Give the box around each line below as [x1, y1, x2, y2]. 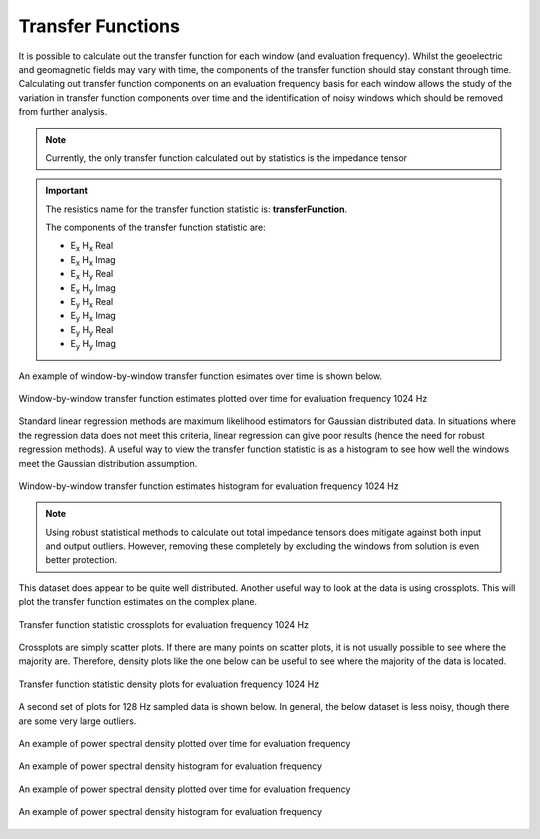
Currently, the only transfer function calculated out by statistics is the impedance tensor [45, 151, 408, 164]
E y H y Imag [70, 338, 117, 352]
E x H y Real [70, 268, 114, 282]
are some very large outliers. [18, 715, 137, 727]
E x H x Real [70, 240, 114, 254]
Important [45, 185, 89, 197]
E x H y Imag [70, 281, 117, 296]
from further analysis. [18, 106, 108, 118]
